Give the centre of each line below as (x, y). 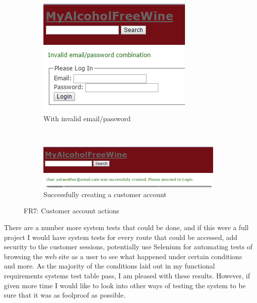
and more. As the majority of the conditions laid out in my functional (110, 266)
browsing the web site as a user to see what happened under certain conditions (123, 256)
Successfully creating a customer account (105, 194)
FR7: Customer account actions (72, 211)
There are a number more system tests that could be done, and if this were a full (126, 227)
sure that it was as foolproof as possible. (65, 295)
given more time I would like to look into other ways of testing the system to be (125, 285)
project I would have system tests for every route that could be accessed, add (121, 237)
